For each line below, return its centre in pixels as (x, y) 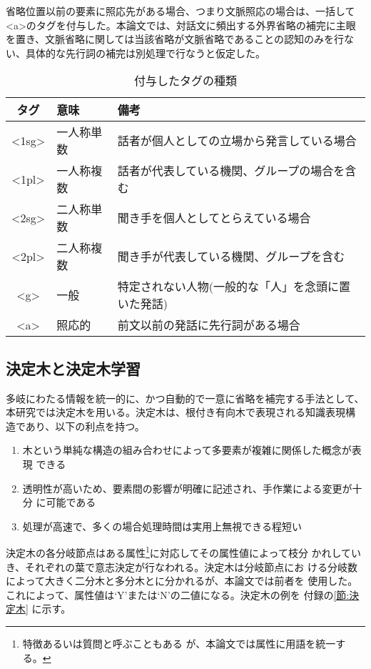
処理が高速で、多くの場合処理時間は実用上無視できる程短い (162, 526)
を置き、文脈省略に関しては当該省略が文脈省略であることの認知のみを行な (180, 39)
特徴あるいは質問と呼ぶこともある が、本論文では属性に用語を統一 (179, 643)
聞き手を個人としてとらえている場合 (214, 218)
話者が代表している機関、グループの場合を (231, 171)
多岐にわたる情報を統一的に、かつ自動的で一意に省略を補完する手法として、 (185, 398)
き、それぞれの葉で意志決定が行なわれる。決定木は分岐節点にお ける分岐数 (182, 566)
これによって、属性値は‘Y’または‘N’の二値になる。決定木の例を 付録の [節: (178, 594)
